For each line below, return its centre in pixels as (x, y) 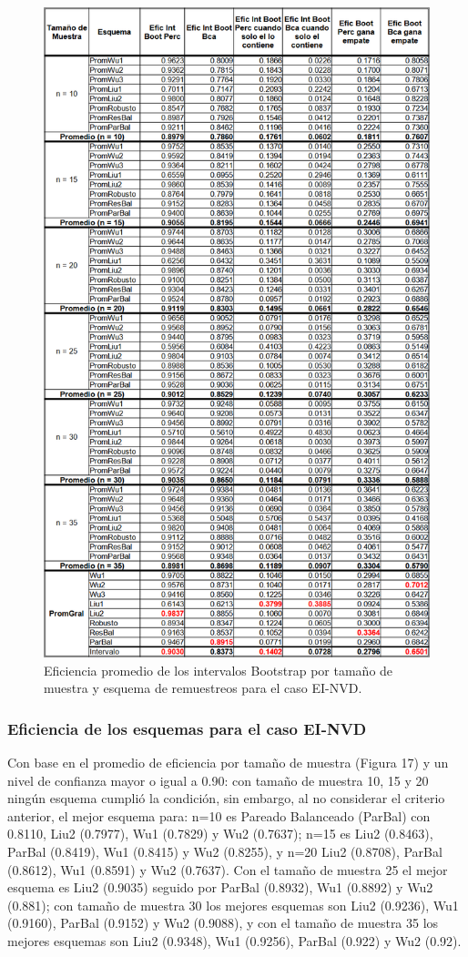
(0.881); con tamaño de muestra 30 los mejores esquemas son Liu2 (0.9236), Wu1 (233, 905)
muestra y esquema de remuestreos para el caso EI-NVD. (203, 688)
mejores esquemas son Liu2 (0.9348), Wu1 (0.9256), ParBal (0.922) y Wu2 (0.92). (234, 941)
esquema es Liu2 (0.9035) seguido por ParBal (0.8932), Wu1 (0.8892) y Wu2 (220, 887)
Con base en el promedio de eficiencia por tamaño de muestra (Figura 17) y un (228, 763)
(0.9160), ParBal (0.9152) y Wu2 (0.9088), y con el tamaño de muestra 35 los (223, 923)
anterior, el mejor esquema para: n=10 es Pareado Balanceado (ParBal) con (219, 815)
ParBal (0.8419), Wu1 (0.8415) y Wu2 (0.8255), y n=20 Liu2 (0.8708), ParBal (225, 852)
